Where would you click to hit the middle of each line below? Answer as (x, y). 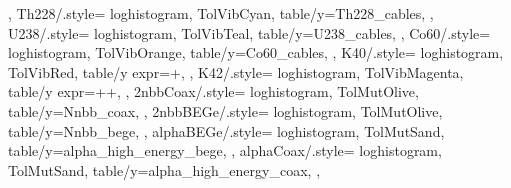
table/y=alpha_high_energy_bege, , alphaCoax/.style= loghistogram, (225, 150)
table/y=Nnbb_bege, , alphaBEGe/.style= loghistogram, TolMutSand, (226, 130)
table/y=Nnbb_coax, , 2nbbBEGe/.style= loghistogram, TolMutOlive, (225, 110)
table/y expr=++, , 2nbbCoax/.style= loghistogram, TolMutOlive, (213, 91)
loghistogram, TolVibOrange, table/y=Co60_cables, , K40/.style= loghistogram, (256, 52)
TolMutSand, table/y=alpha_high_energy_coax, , (164, 169)
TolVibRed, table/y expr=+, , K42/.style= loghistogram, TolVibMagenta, (236, 71)
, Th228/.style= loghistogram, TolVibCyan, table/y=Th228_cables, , (221, 13)
